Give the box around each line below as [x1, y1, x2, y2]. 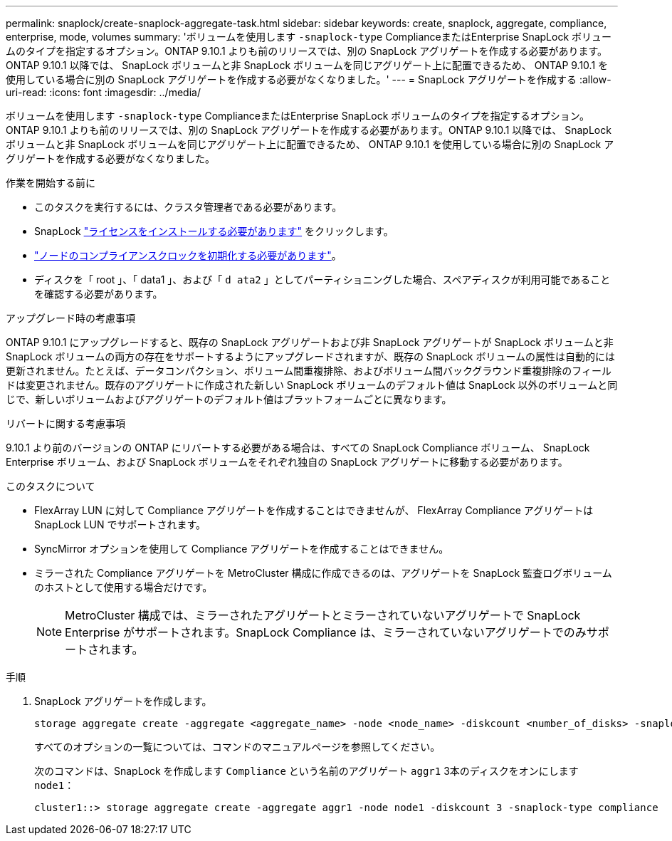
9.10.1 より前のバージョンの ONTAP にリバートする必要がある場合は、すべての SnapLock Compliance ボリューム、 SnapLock [6, 442, 590, 454]
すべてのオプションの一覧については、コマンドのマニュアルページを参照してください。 [34, 741, 441, 753]
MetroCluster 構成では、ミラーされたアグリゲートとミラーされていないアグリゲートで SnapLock [65, 608, 581, 622]
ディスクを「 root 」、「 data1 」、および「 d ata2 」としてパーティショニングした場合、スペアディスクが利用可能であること [34, 273, 611, 286]
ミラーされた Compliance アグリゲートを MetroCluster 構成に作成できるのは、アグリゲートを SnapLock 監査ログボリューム [34, 567, 612, 579]
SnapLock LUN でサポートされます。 [34, 518, 206, 531]
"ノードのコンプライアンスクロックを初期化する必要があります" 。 [34, 249, 342, 261]
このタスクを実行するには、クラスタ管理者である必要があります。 [34, 201, 342, 213]
